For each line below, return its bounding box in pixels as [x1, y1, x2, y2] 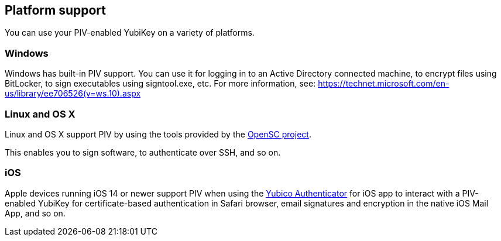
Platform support [5, 3, 106, 18]
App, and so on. [5, 208, 66, 218]
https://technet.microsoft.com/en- [318, 78, 449, 89]
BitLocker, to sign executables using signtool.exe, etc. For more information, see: [5, 78, 316, 89]
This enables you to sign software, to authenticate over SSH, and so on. [5, 147, 281, 157]
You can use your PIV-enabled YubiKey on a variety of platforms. [5, 27, 255, 38]
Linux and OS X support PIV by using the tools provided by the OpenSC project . [5, 129, 311, 139]
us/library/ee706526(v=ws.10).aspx [5, 88, 141, 99]
